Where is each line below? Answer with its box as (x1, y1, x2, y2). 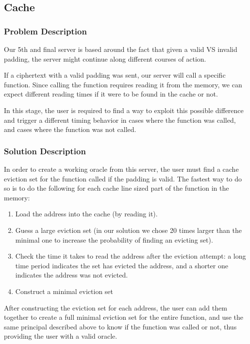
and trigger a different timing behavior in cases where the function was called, (4, 115, 236, 125)
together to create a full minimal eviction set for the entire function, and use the (4, 312, 244, 322)
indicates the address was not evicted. (15, 270, 128, 280)
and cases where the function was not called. (4, 124, 136, 134)
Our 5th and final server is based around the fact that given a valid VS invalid (4, 44, 237, 54)
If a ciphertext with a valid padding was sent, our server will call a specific (4, 70, 226, 80)
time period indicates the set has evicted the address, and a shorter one (15, 260, 228, 270)
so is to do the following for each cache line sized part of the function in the (4, 183, 229, 193)
